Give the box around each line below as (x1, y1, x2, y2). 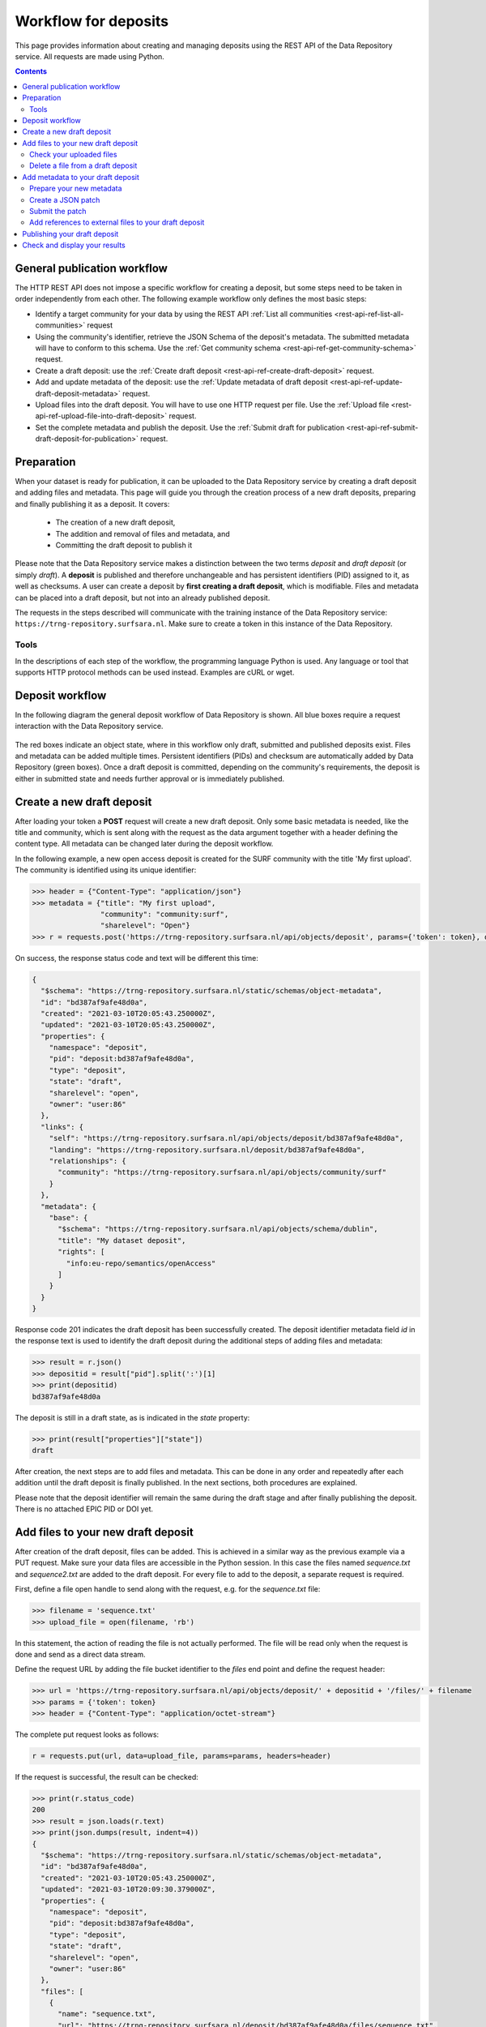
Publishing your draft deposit (22, 229, 119, 238)
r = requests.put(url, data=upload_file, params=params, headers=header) (32, 1751, 331, 1761)
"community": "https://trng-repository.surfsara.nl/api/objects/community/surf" (58, 1168, 387, 1177)
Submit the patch (29, 207, 87, 216)
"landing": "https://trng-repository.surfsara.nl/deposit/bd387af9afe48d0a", (49, 1145, 366, 1155)
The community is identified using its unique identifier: (15, 865, 197, 875)
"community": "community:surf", (100, 910, 229, 919)
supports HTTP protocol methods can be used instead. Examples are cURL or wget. (15, 667, 295, 677)
